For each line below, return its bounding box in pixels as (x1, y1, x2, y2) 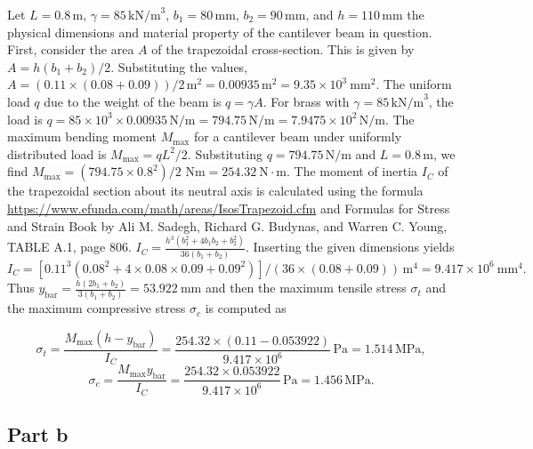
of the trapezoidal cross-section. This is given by (151, 40, 415, 59)
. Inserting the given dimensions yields (245, 237, 455, 256)
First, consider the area (7, 40, 134, 59)
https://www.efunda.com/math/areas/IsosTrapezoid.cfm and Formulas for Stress (7, 198, 450, 217)
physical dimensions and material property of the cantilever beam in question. (7, 22, 432, 41)
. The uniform (376, 75, 452, 93)
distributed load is (7, 144, 107, 163)
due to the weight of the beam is (44, 92, 222, 110)
